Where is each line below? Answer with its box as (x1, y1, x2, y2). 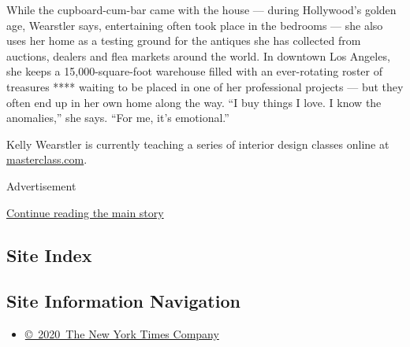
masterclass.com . (6, 151, 88, 168)
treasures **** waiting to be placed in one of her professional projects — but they (6, 78, 404, 94)
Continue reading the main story (6, 204, 164, 220)
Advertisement (6, 177, 76, 194)
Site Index (6, 242, 92, 267)
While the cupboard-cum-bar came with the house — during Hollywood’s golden (6, 2, 397, 17)
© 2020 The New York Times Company (24, 326, 219, 342)
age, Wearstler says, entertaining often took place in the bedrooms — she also (6, 17, 383, 33)
